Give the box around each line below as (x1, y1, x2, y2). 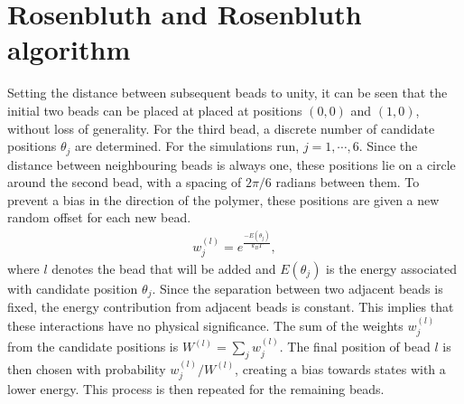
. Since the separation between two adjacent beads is (152, 278, 443, 297)
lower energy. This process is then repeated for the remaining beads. (7, 380, 385, 399)
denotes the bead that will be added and (51, 258, 276, 277)
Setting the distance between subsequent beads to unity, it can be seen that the (7, 83, 448, 102)
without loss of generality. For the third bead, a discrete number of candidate (7, 118, 435, 137)
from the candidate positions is (7, 337, 179, 356)
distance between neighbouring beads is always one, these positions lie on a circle (7, 155, 456, 174)
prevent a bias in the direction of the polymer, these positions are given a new (7, 190, 440, 209)
